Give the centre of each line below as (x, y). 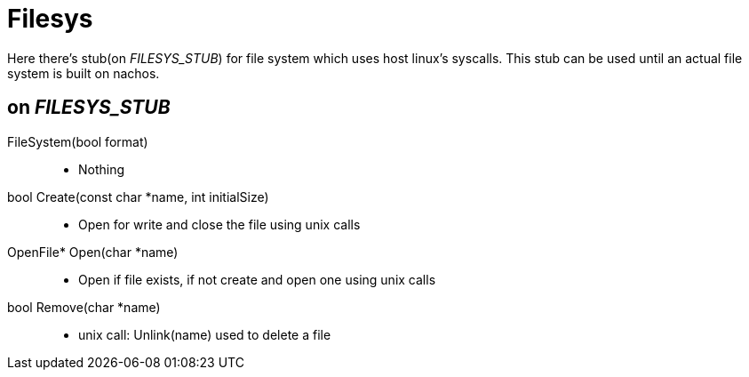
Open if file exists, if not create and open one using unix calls (257, 279)
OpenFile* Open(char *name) (93, 252)
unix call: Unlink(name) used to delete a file (205, 334)
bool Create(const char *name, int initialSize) (138, 197)
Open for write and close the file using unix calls (219, 224)
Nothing (102, 169)
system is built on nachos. (84, 73)
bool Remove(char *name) (84, 307)
